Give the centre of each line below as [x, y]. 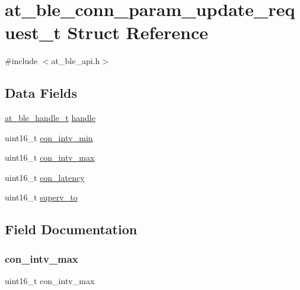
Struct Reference [138, 32]
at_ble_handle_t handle [50, 118]
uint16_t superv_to [41, 197]
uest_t [33, 32]
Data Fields [41, 93]
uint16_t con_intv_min [49, 137]
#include [21, 61]
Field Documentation [71, 229]
